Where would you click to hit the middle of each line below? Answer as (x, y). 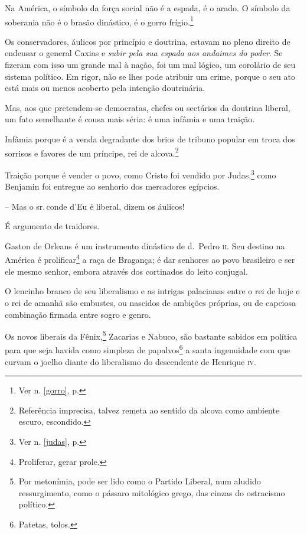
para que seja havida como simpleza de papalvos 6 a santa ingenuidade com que (148, 349)
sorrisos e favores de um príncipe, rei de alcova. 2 (92, 152)
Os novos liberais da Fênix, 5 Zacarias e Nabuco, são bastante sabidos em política (151, 335)
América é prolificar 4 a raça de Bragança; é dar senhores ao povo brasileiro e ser (150, 259)
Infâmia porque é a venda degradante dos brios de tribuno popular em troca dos (150, 139)
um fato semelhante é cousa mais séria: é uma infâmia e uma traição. (130, 119)
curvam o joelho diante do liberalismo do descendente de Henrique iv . (130, 361)
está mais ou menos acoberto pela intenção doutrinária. (105, 88)
